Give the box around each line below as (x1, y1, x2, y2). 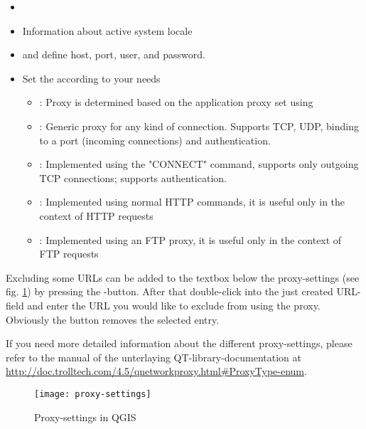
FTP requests (39, 246, 99, 261)
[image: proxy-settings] (34, 388, 151, 399)
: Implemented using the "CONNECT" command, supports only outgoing (39, 157, 359, 171)
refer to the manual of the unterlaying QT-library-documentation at (6, 349, 301, 364)
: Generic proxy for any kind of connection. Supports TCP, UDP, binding (39, 118, 359, 133)
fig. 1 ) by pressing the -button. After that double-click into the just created (6, 284, 333, 299)
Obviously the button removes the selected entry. (6, 312, 220, 327)
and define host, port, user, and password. (22, 47, 205, 62)
